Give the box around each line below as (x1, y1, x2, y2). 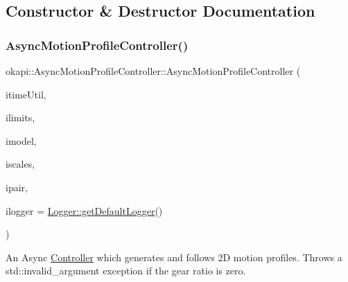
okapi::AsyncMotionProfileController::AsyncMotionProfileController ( (6, 64, 301, 78)
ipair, (6, 179, 28, 194)
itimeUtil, (6, 87, 46, 101)
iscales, (6, 157, 35, 171)
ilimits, (6, 110, 35, 125)
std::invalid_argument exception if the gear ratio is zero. (6, 263, 246, 278)
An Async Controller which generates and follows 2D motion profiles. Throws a (6, 249, 342, 264)
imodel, (6, 133, 37, 148)
